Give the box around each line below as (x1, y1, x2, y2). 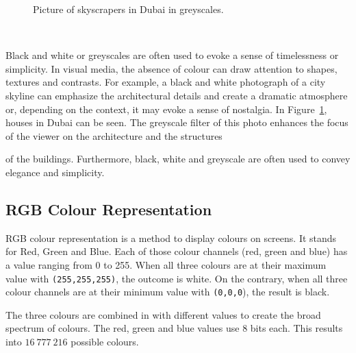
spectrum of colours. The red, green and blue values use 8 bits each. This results (5, 321, 343, 335)
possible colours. (71, 334, 139, 349)
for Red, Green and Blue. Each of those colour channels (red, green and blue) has (5, 244, 348, 258)
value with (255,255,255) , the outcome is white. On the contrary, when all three (5, 271, 348, 285)
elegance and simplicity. (5, 165, 105, 179)
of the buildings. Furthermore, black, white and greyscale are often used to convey (5, 151, 351, 166)
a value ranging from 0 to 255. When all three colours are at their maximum (5, 257, 327, 271)
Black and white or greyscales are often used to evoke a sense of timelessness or (5, 48, 339, 62)
